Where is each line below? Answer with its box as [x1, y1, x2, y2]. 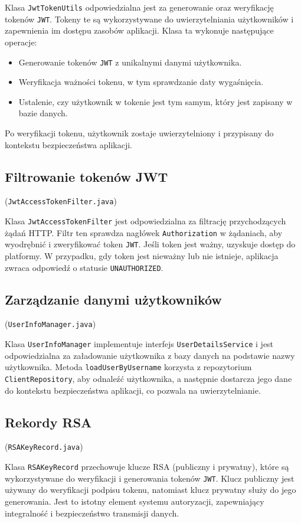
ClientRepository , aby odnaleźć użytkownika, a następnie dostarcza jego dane [5, 372, 292, 384]
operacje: [5, 35, 37, 48]
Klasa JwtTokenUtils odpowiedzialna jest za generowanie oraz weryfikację [5, 1, 274, 13]
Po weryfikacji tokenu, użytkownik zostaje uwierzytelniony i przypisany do [5, 126, 274, 139]
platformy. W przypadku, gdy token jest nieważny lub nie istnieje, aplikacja [5, 249, 279, 261]
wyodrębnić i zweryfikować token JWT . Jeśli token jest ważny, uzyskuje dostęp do [5, 238, 296, 250]
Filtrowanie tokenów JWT [5, 167, 168, 185]
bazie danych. [18, 107, 68, 119]
